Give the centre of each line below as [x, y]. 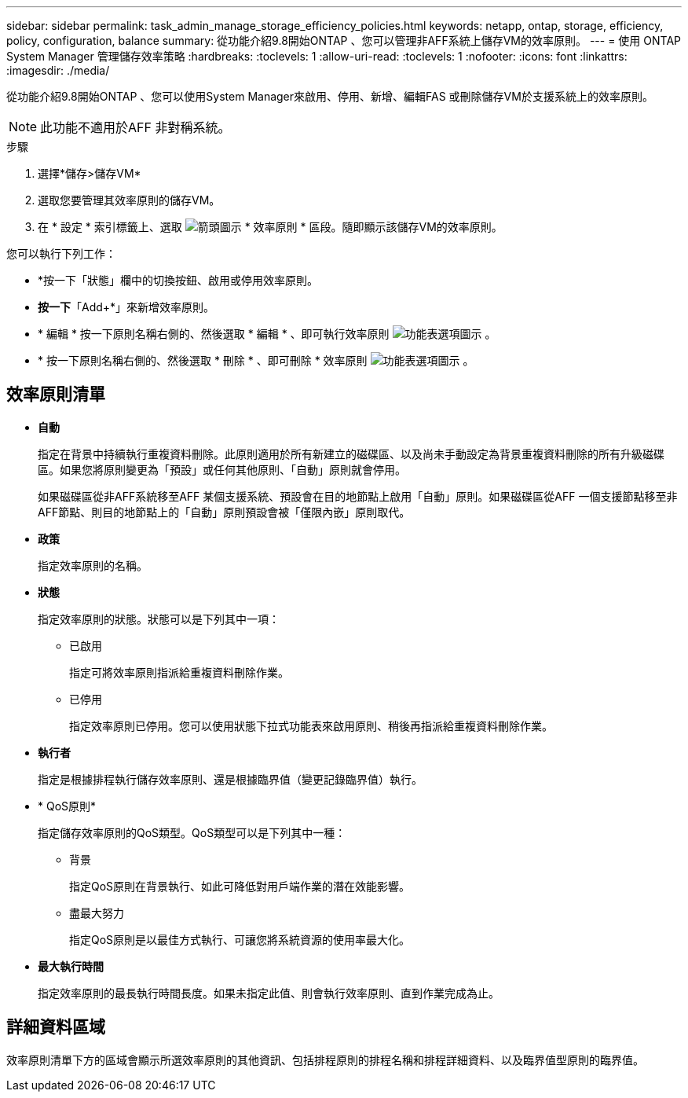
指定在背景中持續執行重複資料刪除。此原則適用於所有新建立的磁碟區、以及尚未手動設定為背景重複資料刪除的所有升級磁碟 [351, 454]
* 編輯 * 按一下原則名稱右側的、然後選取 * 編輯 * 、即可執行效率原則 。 [267, 334]
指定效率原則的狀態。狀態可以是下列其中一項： [159, 619]
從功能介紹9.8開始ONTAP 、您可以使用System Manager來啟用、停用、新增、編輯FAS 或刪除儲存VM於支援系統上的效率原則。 [330, 96]
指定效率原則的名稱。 [93, 565]
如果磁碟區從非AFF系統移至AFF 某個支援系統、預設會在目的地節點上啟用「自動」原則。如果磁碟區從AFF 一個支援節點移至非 [358, 496]
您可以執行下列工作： [61, 253]
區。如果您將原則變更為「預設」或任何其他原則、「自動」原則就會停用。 [222, 469]
